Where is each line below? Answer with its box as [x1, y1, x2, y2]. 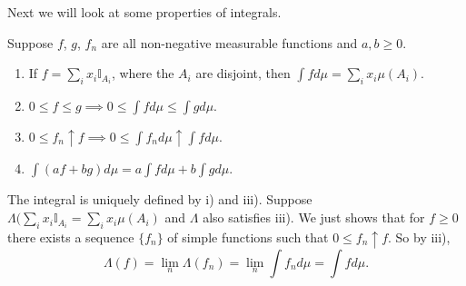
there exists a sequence [7, 227, 134, 246]
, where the [111, 64, 174, 83]
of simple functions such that [167, 227, 329, 246]
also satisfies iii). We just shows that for [203, 208, 425, 227]
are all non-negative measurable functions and [101, 33, 358, 52]
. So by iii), [388, 227, 451, 246]
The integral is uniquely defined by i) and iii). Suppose [7, 190, 312, 209]
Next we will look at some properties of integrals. [7, 3, 282, 21]
